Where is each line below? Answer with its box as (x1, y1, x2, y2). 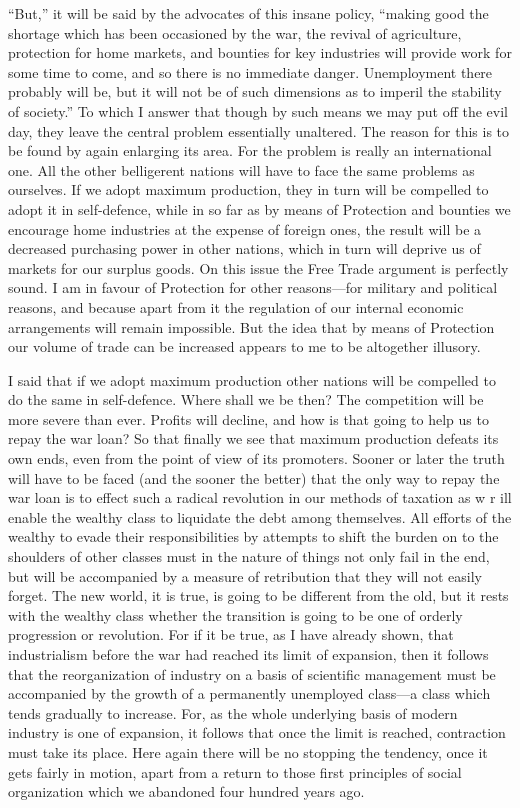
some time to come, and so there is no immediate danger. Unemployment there (8, 61, 493, 82)
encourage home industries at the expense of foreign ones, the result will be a (8, 218, 482, 239)
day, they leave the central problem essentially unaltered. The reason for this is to (8, 120, 510, 141)
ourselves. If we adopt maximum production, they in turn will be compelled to (8, 179, 489, 200)
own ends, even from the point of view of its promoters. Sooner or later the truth (8, 448, 505, 469)
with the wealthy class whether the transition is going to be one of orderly (8, 604, 463, 625)
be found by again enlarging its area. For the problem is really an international (8, 140, 492, 161)
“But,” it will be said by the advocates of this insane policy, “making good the (8, 3, 489, 23)
